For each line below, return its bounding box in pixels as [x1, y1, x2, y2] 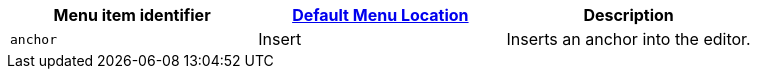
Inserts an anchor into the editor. [506, 29, 751, 49]
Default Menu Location [292, 5, 469, 25]
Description [583, 5, 674, 25]
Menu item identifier [53, 5, 211, 25]
